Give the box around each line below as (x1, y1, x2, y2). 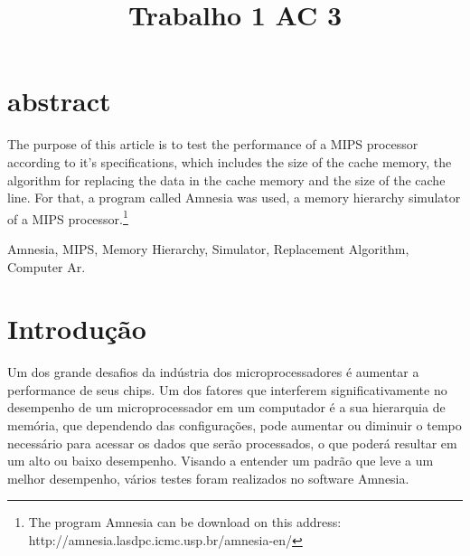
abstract (7, 82, 111, 119)
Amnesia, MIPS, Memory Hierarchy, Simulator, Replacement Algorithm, (7, 239, 409, 258)
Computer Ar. (7, 257, 86, 276)
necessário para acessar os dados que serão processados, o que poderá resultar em (7, 433, 457, 452)
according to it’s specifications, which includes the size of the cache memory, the (7, 152, 452, 171)
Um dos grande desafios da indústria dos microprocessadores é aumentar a (7, 363, 419, 382)
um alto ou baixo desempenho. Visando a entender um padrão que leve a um (7, 451, 434, 470)
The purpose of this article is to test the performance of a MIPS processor (7, 135, 418, 154)
